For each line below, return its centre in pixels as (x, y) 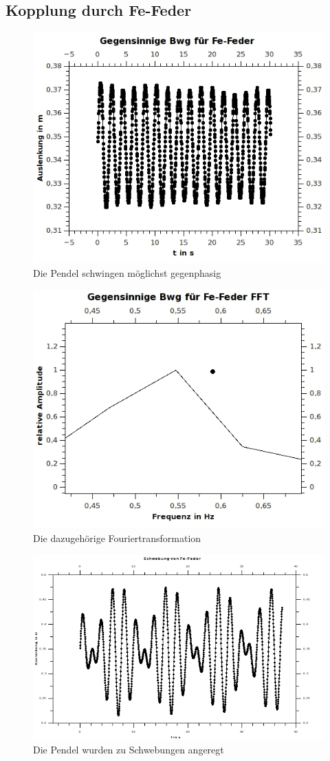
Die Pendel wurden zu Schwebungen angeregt (129, 750)
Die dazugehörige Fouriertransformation (117, 538)
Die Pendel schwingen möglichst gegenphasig (127, 272)
